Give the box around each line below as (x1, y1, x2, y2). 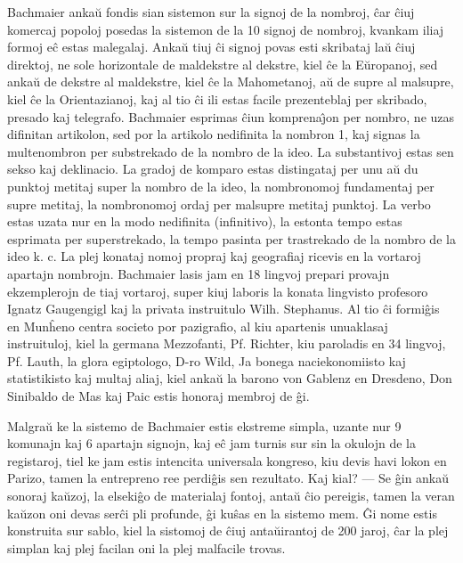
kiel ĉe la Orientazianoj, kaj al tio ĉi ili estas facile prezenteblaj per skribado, (7, 89, 427, 108)
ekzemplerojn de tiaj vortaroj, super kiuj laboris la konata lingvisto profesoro (7, 281, 428, 300)
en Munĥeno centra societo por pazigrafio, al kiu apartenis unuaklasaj (7, 316, 388, 335)
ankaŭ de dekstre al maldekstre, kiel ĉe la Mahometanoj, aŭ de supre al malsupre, (7, 72, 454, 91)
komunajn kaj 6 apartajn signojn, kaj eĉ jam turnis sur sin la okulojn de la (7, 434, 417, 453)
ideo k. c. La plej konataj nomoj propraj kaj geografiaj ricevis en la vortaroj (7, 247, 421, 265)
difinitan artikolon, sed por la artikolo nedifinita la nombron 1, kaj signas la (7, 125, 420, 143)
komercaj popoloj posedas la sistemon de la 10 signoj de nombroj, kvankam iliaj (7, 20, 444, 38)
